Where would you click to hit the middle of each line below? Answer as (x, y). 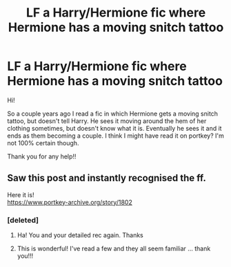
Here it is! (21, 194)
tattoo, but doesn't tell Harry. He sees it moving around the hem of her (107, 121)
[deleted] (23, 220)
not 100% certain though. (43, 142)
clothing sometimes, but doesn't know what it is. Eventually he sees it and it (114, 128)
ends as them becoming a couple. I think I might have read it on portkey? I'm (115, 136)
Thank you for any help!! (42, 156)
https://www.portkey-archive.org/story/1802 (70, 202)
